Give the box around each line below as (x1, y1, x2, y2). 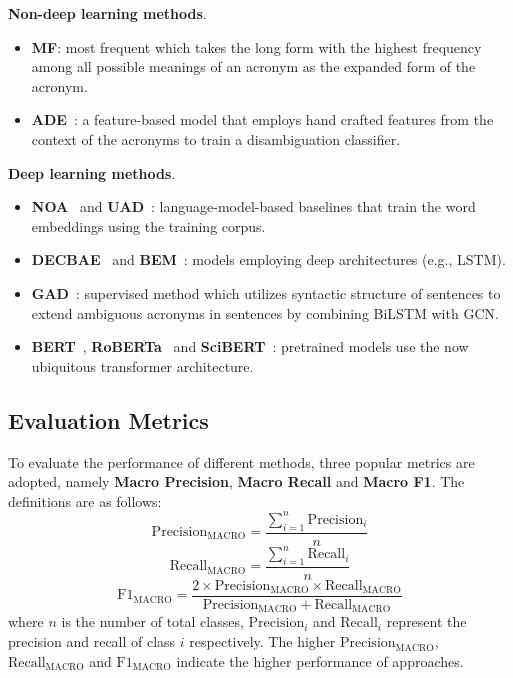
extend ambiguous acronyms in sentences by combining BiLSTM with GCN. (31, 302, 499, 323)
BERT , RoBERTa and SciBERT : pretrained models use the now (31, 336, 469, 357)
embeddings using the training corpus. (31, 215, 266, 236)
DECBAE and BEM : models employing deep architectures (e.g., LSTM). (31, 249, 506, 270)
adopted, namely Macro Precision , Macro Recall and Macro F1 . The (8, 471, 465, 492)
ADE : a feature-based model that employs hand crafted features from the (31, 109, 494, 130)
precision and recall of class (8, 631, 176, 652)
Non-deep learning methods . (8, 3, 207, 23)
